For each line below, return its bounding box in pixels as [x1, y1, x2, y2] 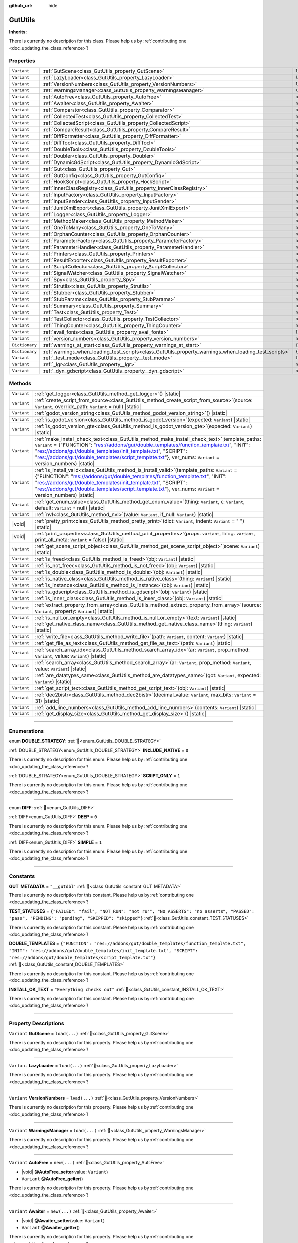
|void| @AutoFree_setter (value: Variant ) [21, 1169, 108, 1175]
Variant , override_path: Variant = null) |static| [35, 403, 141, 410]
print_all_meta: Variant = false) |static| [35, 536, 124, 543]
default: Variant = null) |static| [35, 504, 105, 511]
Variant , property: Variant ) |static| [35, 607, 114, 614]
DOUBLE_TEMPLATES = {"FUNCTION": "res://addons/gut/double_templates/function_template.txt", [9, 940, 246, 947]
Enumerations [9, 727, 44, 734]
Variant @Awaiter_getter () [21, 1224, 80, 1230]
